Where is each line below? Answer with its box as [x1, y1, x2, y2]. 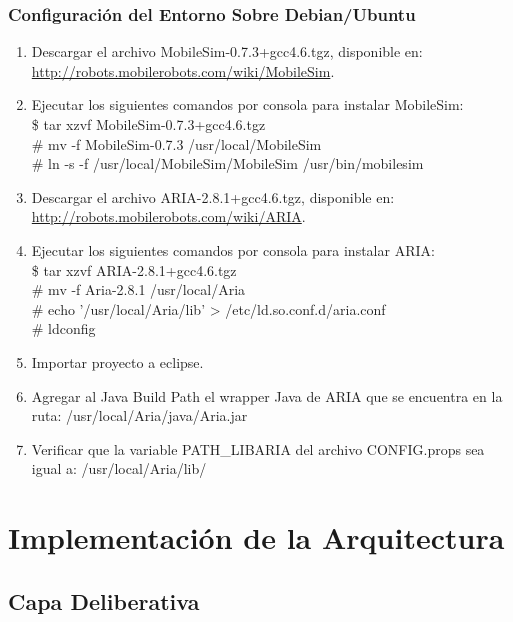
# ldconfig [31, 318, 96, 339]
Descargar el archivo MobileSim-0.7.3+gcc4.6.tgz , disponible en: [31, 41, 423, 62]
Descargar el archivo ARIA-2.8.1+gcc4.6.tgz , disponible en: [31, 186, 395, 207]
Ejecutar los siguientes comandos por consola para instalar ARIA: [31, 239, 435, 260]
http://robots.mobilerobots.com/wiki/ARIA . [31, 206, 306, 227]
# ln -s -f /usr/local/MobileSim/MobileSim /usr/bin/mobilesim [31, 153, 424, 174]
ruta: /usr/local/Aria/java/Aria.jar [31, 405, 248, 426]
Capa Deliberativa [8, 585, 200, 616]
